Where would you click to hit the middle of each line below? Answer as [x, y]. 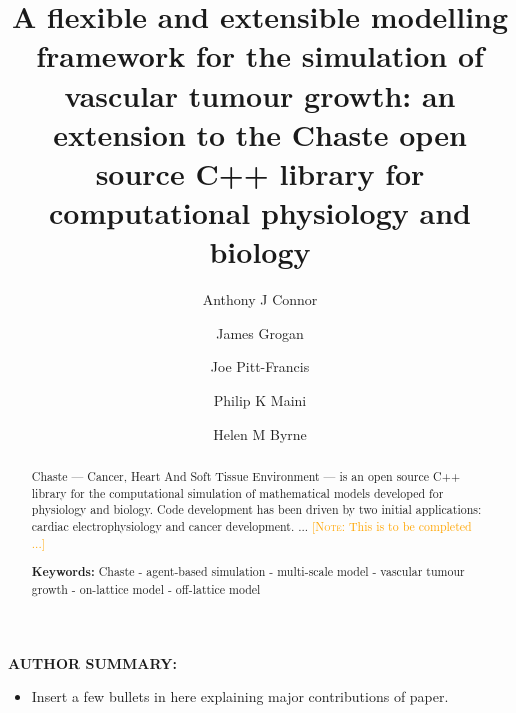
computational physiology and [260, 212]
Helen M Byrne [260, 433]
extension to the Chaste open [260, 133]
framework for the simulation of [260, 55]
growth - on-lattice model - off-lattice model [146, 588]
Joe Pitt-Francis [260, 366]
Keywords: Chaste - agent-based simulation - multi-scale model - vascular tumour [248, 572]
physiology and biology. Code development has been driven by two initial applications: [256, 509]
